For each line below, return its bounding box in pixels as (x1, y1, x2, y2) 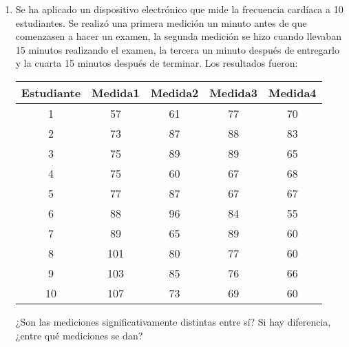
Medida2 (150, 84, 199, 101)
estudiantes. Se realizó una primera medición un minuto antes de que (15, 15, 307, 30)
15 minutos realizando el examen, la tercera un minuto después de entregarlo (15, 42, 339, 56)
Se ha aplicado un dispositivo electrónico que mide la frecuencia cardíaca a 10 (15, 2, 343, 16)
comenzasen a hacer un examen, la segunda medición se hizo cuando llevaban (15, 29, 341, 43)
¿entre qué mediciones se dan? (15, 328, 143, 342)
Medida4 (268, 84, 317, 101)
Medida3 (209, 84, 257, 101)
